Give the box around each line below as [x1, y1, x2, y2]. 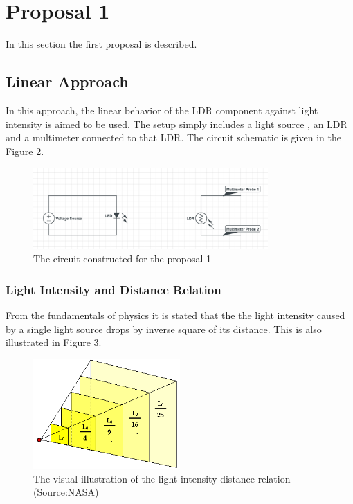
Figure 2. [6, 143, 44, 158]
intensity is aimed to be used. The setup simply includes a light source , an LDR [6, 116, 347, 131]
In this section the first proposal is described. [6, 37, 197, 51]
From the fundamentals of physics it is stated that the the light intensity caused [6, 307, 345, 322]
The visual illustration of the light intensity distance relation [33, 471, 291, 485]
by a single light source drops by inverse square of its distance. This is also [6, 321, 322, 336]
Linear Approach [6, 71, 129, 92]
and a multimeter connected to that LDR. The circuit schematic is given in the [6, 130, 341, 145]
